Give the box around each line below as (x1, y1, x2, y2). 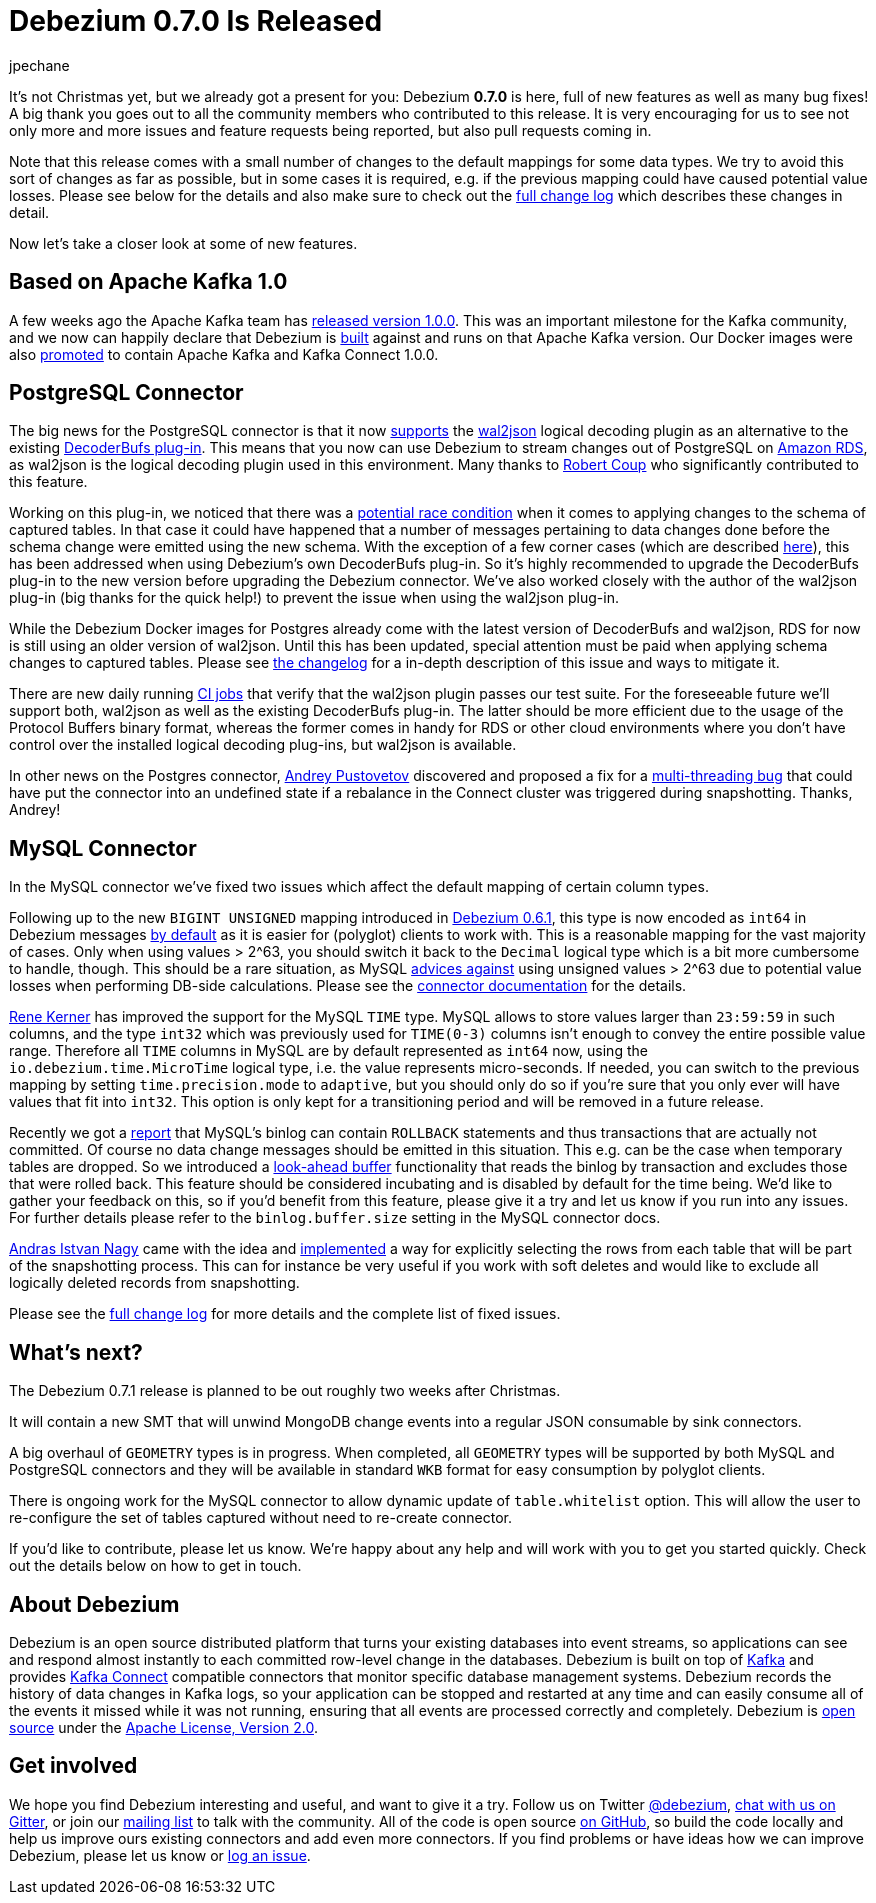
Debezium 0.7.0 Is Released (9, 4, 383, 38)
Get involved (9, 1753, 138, 1779)
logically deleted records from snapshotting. (9, 1274, 300, 1292)
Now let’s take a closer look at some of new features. (9, 234, 358, 252)
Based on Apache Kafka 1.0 (9, 269, 288, 295)
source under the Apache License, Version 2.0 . (9, 1718, 319, 1736)
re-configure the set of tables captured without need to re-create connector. (9, 1509, 513, 1527)
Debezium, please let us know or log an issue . (9, 1846, 311, 1864)
